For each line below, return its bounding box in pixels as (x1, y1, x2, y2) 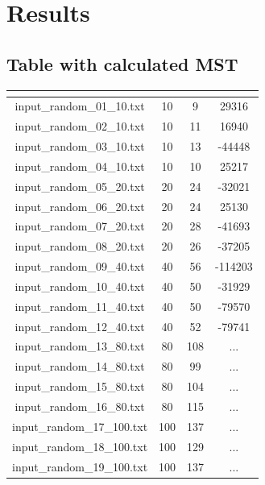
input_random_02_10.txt (14, 118, 145, 135)
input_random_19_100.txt (12, 458, 148, 475)
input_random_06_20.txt (14, 197, 145, 214)
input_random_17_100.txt (12, 417, 148, 434)
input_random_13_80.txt (14, 338, 145, 354)
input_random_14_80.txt (14, 358, 145, 375)
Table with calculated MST (6, 51, 238, 76)
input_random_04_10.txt (14, 157, 145, 174)
